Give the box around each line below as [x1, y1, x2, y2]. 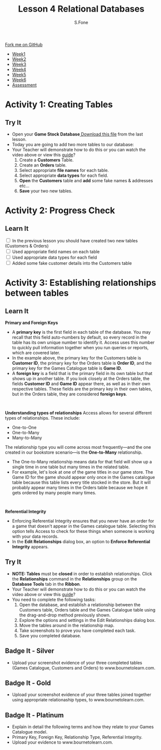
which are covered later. [12, 350, 60, 356]
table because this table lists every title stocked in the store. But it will [12, 479, 151, 485]
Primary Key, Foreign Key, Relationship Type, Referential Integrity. [12, 734, 143, 740]
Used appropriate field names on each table [12, 249, 100, 255]
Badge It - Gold [5, 679, 51, 687]
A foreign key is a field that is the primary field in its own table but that [12, 370, 153, 376]
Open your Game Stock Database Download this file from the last [12, 131, 144, 137]
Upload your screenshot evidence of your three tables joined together [12, 692, 151, 698]
